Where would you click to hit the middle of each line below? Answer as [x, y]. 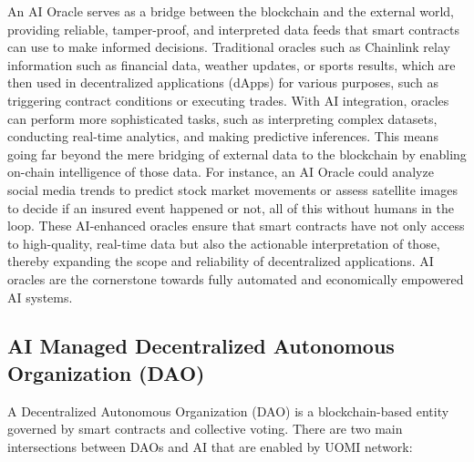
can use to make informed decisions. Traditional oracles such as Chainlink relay [229, 47]
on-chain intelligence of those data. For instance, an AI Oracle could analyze [221, 172]
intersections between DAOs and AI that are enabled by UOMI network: [210, 446]
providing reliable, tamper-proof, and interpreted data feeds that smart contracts [234, 29]
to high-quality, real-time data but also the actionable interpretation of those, [224, 243]
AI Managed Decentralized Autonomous [201, 346]
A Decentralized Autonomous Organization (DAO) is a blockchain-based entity [228, 411]
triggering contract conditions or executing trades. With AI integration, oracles [228, 100]
